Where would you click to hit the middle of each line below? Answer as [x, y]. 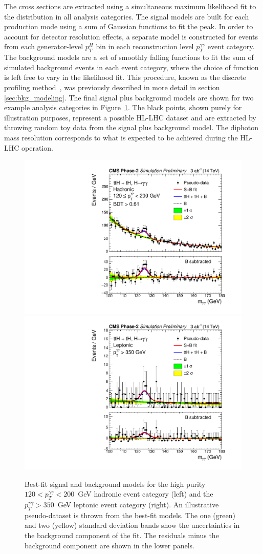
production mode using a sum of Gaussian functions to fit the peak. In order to [129, 26]
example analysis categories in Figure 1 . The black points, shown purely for [123, 107]
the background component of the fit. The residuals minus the [122, 535]
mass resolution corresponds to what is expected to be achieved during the [121, 137]
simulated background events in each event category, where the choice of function [131, 67]
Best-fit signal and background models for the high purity [115, 484]
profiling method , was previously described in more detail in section [112, 87]
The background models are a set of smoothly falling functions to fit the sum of [129, 57]
